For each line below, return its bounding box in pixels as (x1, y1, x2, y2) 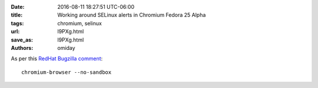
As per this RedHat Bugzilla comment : (11, 55, 103, 62)
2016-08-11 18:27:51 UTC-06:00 (57, 4, 135, 10)
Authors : (11, 44, 34, 51)
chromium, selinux (57, 19, 102, 26)
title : (11, 12, 23, 19)
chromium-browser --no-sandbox (21, 69, 112, 76)
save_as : (11, 36, 34, 43)
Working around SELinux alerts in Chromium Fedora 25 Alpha (57, 12, 206, 19)
